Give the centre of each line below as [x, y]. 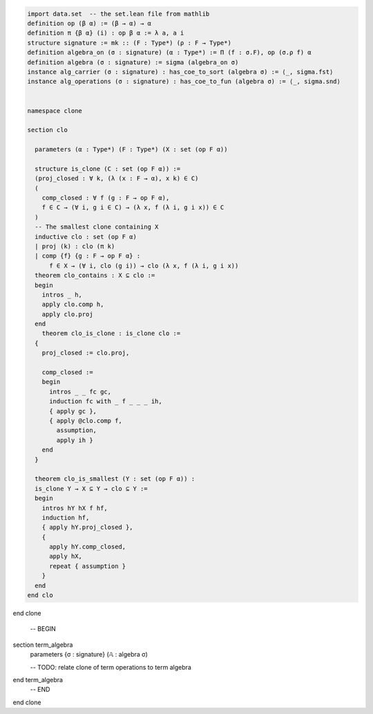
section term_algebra [43, 645]
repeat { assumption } [88, 566]
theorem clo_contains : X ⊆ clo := [95, 276]
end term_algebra [38, 679]
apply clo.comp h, [73, 304]
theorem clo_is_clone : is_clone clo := [111, 333]
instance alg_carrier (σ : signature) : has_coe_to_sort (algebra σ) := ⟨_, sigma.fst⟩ [180, 72]
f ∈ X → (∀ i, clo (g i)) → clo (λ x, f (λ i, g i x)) [144, 266]
